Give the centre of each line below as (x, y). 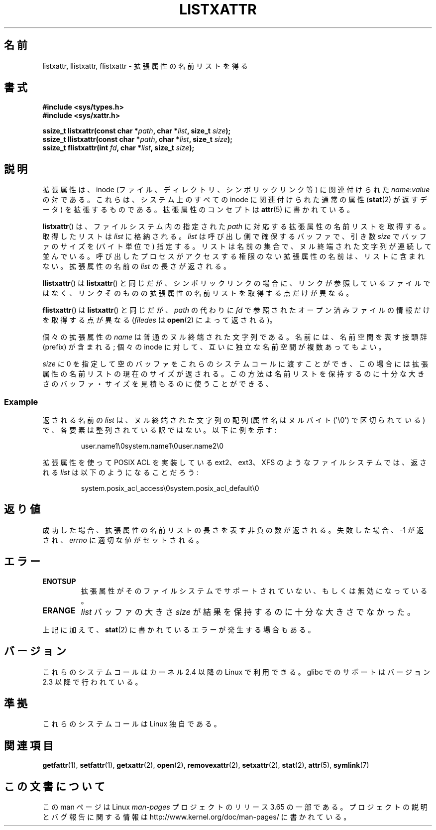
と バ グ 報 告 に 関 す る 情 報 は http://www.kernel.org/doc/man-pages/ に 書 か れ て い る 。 (197, 817)
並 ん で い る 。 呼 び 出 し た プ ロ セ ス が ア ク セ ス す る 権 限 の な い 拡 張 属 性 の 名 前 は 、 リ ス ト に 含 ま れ (233, 256)
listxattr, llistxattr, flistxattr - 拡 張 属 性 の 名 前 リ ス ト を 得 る (145, 66)
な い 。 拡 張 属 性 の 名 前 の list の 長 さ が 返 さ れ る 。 (136, 266)
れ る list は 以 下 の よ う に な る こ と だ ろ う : (121, 473)
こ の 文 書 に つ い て (54, 786)
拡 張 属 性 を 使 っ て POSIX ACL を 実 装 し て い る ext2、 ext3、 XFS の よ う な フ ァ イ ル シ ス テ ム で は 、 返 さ (235, 463)
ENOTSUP (59, 581)
